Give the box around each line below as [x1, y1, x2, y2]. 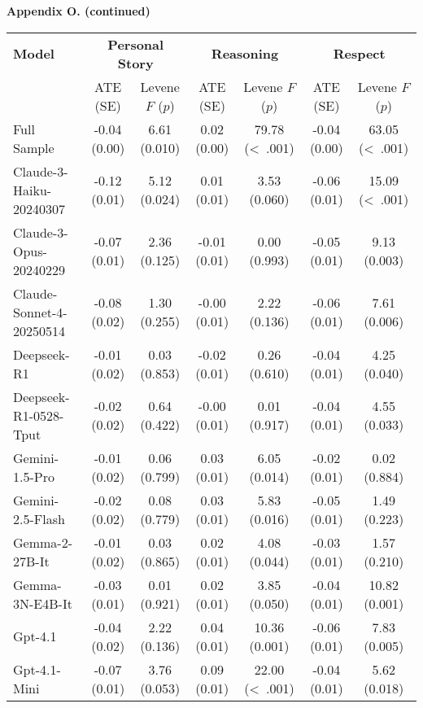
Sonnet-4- [13, 302, 68, 321]
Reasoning [211, 44, 279, 63]
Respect [333, 44, 386, 63]
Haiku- [13, 180, 52, 199]
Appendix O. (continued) [7, 2, 150, 19]
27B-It [13, 551, 50, 570]
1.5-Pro [13, 466, 55, 486]
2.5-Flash [13, 509, 65, 528]
